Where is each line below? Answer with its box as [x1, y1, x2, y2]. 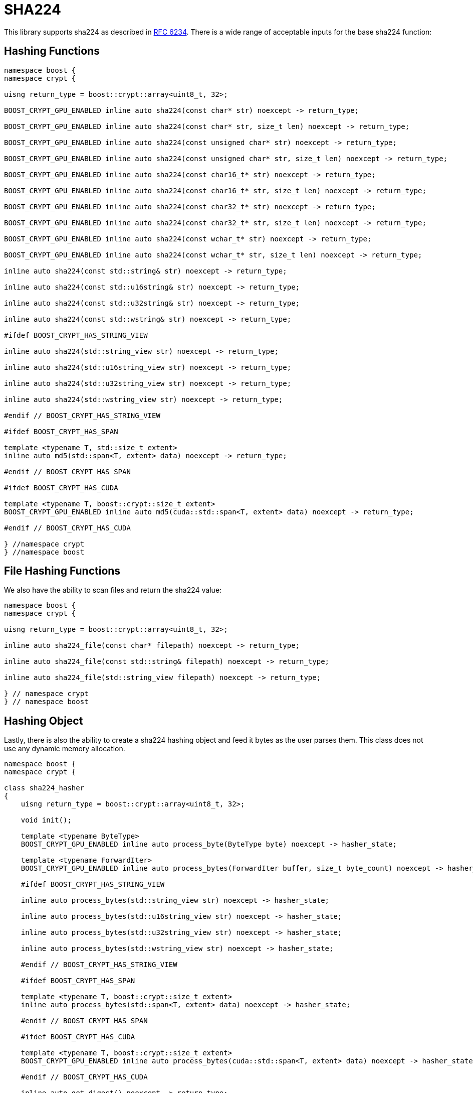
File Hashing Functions [4, 565, 121, 578]
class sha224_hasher [4, 784, 85, 792]
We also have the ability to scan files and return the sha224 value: [4, 586, 222, 595]
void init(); [21, 816, 72, 825]
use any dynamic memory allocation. [4, 744, 125, 753]
